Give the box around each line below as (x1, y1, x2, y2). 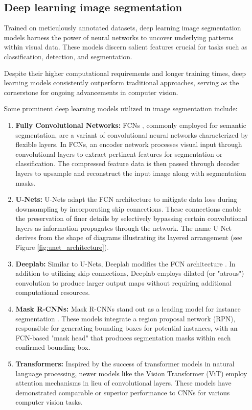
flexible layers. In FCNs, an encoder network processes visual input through (15, 139, 242, 149)
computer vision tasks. (15, 397, 83, 407)
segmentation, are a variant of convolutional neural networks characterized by (15, 129, 249, 140)
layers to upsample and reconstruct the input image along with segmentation (15, 168, 246, 178)
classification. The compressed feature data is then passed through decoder (15, 158, 240, 169)
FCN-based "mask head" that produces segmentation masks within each (15, 332, 231, 342)
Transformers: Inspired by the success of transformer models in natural (15, 359, 235, 369)
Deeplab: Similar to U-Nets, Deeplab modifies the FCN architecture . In (15, 258, 236, 268)
